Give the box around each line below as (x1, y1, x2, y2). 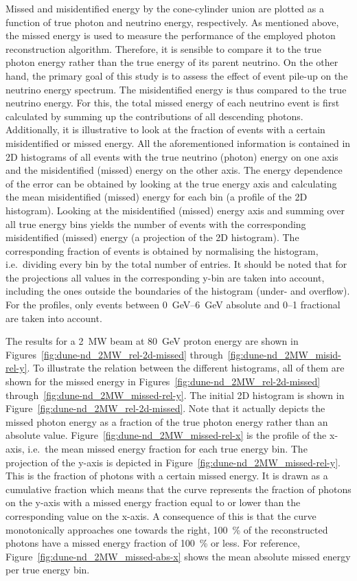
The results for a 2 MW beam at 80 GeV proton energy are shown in (5, 334, 299, 348)
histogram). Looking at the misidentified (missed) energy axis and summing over (5, 203, 345, 217)
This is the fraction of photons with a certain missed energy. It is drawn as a (5, 468, 328, 483)
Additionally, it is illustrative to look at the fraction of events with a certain (5, 122, 325, 137)
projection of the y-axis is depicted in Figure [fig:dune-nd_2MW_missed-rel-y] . (5, 455, 341, 469)
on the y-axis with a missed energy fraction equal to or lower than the (5, 495, 301, 510)
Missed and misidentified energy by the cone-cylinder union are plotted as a (5, 1, 324, 15)
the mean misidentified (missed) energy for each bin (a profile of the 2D (5, 190, 308, 204)
